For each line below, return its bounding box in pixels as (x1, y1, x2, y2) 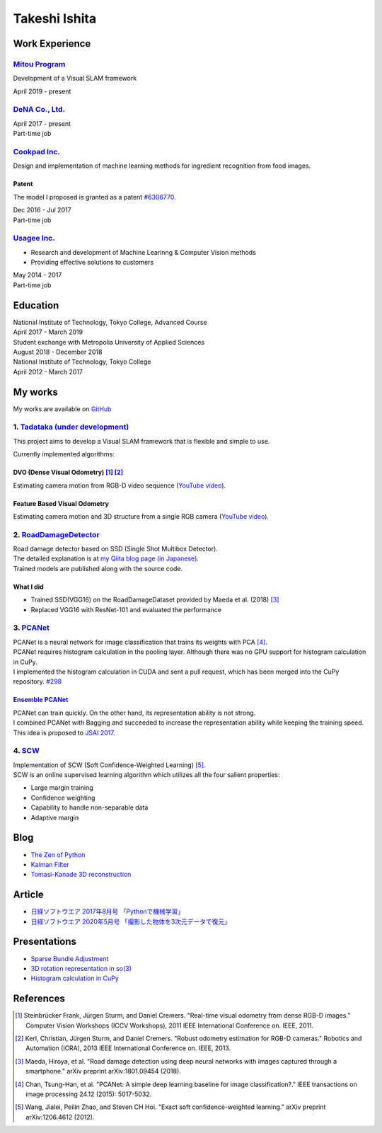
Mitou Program (13, 59, 66, 69)
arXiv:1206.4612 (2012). (25, 1112, 95, 1121)
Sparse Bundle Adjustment (30, 954, 109, 962)
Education (13, 299, 59, 311)
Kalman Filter (30, 860, 70, 868)
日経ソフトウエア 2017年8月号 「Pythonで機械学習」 (30, 907, 185, 916)
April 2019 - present (13, 87, 71, 96)
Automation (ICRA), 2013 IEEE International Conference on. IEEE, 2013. (25, 1044, 231, 1052)
